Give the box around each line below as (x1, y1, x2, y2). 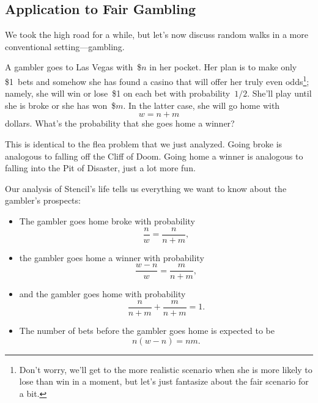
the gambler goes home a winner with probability (19, 251, 204, 264)
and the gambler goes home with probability (19, 287, 186, 300)
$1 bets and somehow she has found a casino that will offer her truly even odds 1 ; (5, 73, 309, 87)
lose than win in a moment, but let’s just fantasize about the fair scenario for (19, 375, 309, 388)
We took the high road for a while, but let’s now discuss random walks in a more (5, 28, 308, 41)
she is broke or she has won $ (5, 98, 116, 111)
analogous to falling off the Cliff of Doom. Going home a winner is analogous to (5, 149, 303, 162)
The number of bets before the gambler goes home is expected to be (19, 324, 275, 336)
